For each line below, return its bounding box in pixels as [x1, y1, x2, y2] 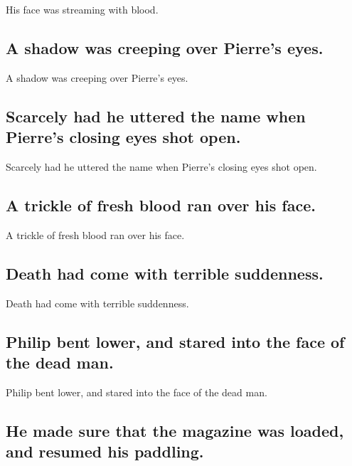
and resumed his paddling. [6, 440, 204, 462]
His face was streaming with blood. [6, 2, 159, 16]
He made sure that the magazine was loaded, [6, 419, 344, 441]
